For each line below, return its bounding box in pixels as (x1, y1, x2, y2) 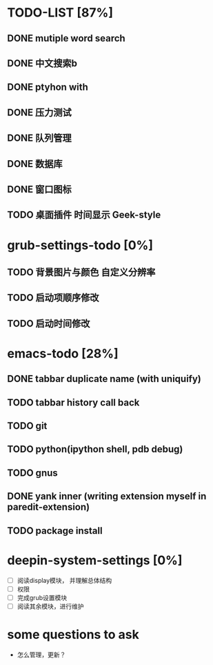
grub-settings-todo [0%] (7, 237, 154, 253)
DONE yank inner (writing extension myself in (7, 490, 207, 502)
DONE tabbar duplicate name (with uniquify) (7, 373, 202, 385)
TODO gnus (7, 467, 59, 479)
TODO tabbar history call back (7, 396, 140, 408)
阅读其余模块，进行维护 (17, 602, 84, 610)
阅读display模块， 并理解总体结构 (17, 576, 112, 584)
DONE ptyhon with (7, 81, 88, 93)
